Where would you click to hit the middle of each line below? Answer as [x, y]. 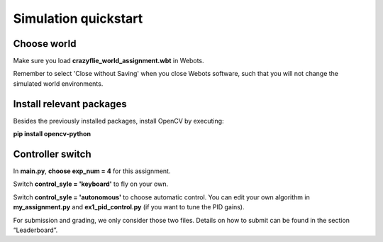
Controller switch [52, 154]
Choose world [45, 44]
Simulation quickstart [78, 18]
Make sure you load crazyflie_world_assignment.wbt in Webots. [109, 61]
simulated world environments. [58, 83]
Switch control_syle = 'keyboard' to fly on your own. [91, 184]
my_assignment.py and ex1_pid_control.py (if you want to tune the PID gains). [129, 207]
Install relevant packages [70, 104]
